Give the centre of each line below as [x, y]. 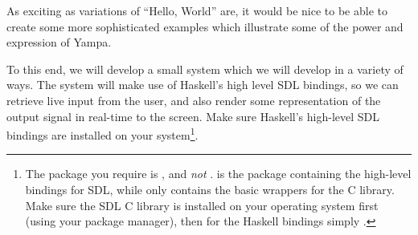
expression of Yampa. [59, 42]
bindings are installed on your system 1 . [102, 134]
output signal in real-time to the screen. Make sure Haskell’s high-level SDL [193, 116]
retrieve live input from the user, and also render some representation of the [194, 100]
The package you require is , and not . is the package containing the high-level [218, 174]
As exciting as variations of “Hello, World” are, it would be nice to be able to [197, 10]
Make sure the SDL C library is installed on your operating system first [202, 205]
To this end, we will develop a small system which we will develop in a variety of [205, 69]
